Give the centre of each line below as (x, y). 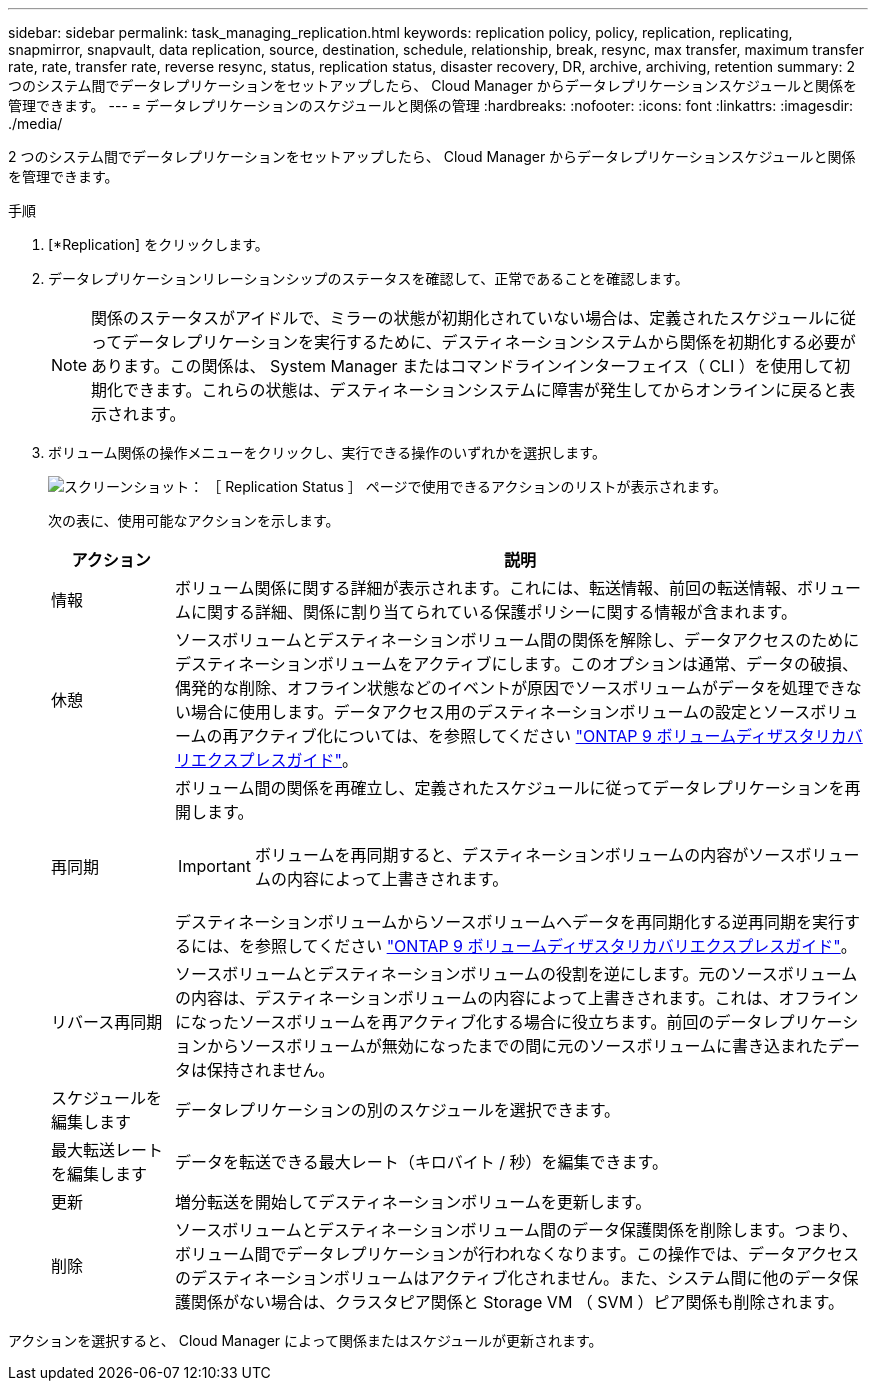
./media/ (35, 123)
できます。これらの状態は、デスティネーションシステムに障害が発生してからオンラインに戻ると (481, 390)
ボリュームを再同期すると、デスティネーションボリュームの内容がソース (525, 855)
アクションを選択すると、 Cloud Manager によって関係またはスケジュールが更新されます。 (305, 1340)
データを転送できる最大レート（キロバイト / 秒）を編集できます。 (421, 1162)
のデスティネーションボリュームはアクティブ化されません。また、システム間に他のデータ (509, 1278)
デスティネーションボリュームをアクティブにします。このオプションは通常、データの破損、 (516, 664)
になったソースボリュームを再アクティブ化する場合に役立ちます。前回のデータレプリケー (509, 1022)
